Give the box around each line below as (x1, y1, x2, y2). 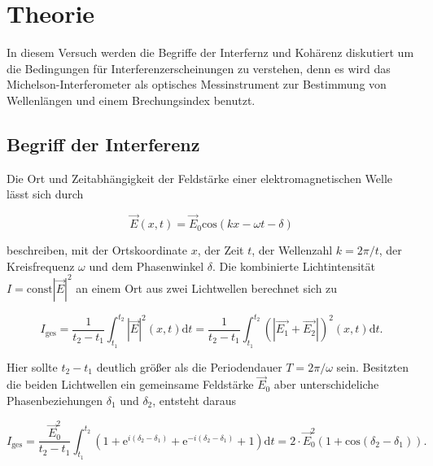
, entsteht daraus (152, 391, 237, 408)
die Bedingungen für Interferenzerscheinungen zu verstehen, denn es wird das (7, 59, 391, 76)
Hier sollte (7, 358, 58, 375)
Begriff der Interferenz (7, 131, 200, 156)
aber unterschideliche (273, 376, 379, 393)
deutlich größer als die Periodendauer (96, 358, 282, 375)
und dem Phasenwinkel (89, 257, 204, 274)
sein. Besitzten (336, 358, 409, 375)
